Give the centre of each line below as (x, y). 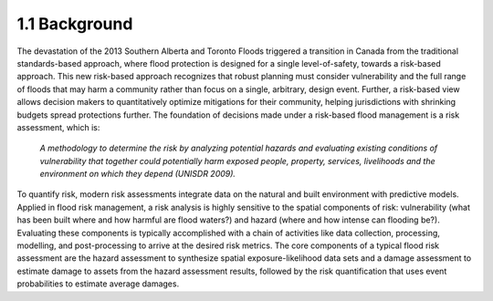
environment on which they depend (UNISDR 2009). (138, 174)
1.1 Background (75, 24)
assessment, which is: (58, 127)
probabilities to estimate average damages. (98, 284)
